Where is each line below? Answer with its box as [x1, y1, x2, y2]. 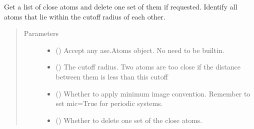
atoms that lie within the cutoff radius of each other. [4, 11, 165, 21]
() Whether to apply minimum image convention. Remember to [55, 88, 250, 98]
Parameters [23, 28, 58, 38]
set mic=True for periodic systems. [55, 98, 163, 108]
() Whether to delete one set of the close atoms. [55, 114, 202, 125]
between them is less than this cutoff [55, 71, 168, 81]
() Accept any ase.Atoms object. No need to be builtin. [55, 44, 224, 55]
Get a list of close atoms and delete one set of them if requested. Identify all [4, 1, 237, 11]
